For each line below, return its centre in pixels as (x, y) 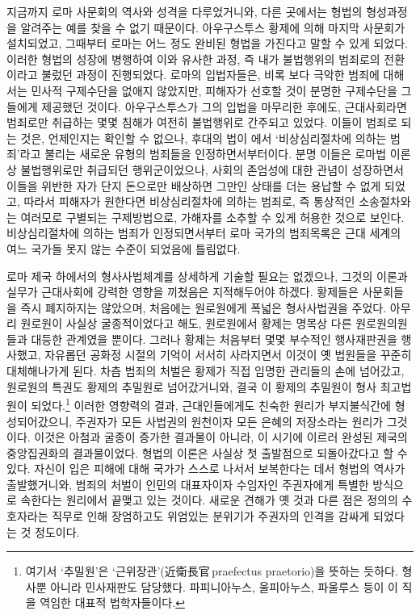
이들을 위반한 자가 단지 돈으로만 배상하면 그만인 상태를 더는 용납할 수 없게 (194, 185)
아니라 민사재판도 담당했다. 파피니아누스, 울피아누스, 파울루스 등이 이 (224, 586)
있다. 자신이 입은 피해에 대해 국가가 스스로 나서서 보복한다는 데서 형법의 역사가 (206, 469)
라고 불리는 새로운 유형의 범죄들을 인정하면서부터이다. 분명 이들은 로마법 (203, 154)
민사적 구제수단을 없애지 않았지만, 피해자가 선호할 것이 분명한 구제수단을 (214, 90)
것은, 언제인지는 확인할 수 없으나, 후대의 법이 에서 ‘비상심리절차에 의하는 (204, 138)
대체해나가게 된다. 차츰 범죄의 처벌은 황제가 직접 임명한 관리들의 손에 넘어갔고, (206, 371)
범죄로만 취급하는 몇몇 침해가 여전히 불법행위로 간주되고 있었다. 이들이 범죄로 (202, 122)
